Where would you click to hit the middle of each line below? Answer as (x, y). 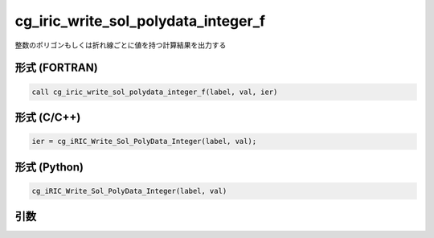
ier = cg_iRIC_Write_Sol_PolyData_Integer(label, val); (144, 142)
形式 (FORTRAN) (56, 68)
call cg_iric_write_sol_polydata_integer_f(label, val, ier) (155, 92)
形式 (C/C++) (48, 117)
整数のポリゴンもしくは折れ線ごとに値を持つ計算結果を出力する (121, 45)
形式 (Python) (49, 167)
